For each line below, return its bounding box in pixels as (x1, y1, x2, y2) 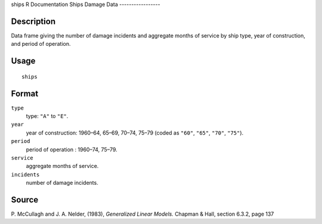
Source (11, 194, 39, 205)
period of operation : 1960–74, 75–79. (26, 146, 117, 153)
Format (11, 88, 39, 98)
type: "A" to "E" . (26, 113, 69, 119)
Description (11, 16, 56, 26)
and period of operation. (11, 41, 71, 48)
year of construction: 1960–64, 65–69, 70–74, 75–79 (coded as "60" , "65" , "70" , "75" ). (26, 129, 244, 136)
